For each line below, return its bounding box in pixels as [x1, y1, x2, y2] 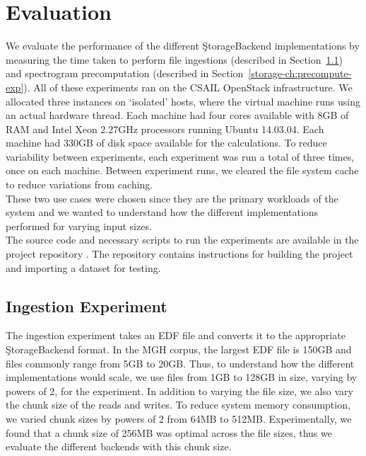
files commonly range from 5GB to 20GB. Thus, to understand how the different [6, 355, 355, 370]
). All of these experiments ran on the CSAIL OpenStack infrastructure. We [23, 79, 353, 94]
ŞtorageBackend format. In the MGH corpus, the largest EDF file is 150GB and [6, 342, 352, 357]
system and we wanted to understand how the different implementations [6, 205, 319, 220]
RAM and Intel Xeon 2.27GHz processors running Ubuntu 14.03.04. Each [6, 121, 324, 136]
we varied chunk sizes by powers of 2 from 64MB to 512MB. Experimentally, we [6, 411, 352, 426]
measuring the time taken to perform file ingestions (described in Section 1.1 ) [6, 52, 343, 67]
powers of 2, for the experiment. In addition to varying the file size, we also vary [6, 383, 353, 398]
